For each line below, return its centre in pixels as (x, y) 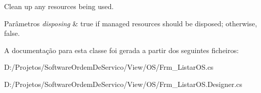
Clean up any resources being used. (59, 6)
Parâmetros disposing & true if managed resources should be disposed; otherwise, (131, 23)
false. (12, 33)
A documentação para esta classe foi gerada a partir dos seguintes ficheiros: (122, 50)
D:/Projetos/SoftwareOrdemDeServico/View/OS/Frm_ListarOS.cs (109, 67)
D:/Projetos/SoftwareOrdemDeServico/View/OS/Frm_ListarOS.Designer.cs (123, 84)
